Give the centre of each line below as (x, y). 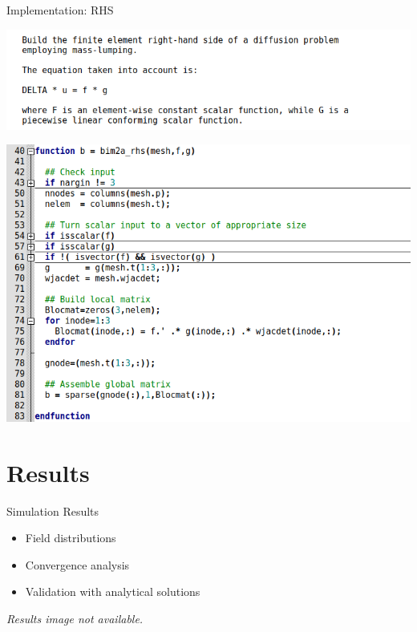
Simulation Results (53, 510)
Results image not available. (75, 618)
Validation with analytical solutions (113, 591)
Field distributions (71, 538)
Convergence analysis (77, 564)
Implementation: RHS (60, 10)
